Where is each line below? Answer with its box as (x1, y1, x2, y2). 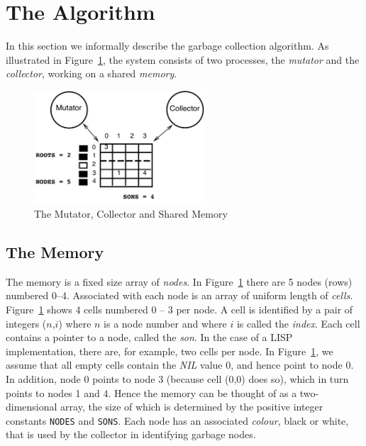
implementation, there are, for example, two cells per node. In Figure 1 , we (6, 343, 333, 358)
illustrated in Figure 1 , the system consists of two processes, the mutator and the (6, 52, 360, 67)
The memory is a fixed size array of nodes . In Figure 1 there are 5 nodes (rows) (6, 274, 353, 289)
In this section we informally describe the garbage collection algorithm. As (6, 38, 329, 53)
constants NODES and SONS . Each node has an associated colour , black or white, (6, 413, 349, 428)
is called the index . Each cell (236, 316, 360, 330)
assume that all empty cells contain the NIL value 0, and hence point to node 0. (6, 357, 354, 372)
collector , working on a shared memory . (6, 66, 177, 81)
